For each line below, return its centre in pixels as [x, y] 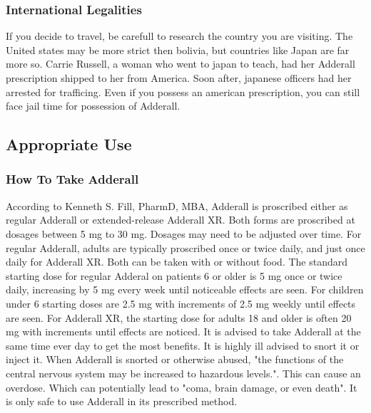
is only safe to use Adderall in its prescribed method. [122, 401]
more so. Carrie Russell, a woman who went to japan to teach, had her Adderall [181, 64]
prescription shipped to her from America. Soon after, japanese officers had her [179, 78]
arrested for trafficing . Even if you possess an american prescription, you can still [183, 92]
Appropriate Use [69, 144]
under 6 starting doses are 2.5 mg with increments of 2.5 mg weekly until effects [181, 303]
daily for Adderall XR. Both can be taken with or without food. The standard [177, 262]
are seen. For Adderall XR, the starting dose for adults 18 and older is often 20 [179, 317]
